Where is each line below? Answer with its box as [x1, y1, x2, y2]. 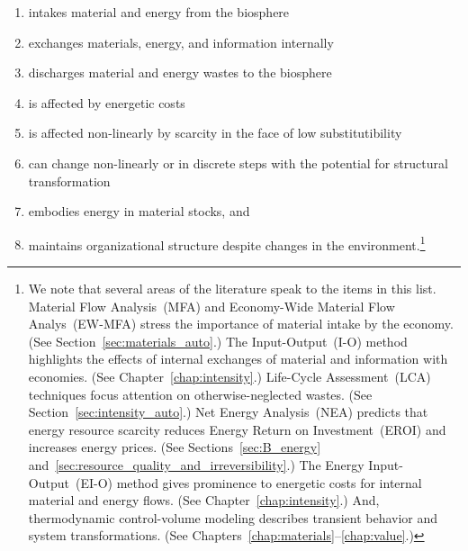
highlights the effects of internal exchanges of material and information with [28, 349, 448, 368]
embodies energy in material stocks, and [28, 202, 250, 221]
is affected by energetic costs [28, 93, 185, 112]
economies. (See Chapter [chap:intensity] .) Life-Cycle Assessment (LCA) [28, 366, 431, 385]
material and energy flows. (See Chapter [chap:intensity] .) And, [28, 491, 380, 510]
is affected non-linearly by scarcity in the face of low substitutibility [28, 123, 402, 142]
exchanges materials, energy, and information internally [28, 32, 334, 51]
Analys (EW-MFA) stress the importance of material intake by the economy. [28, 314, 454, 333]
